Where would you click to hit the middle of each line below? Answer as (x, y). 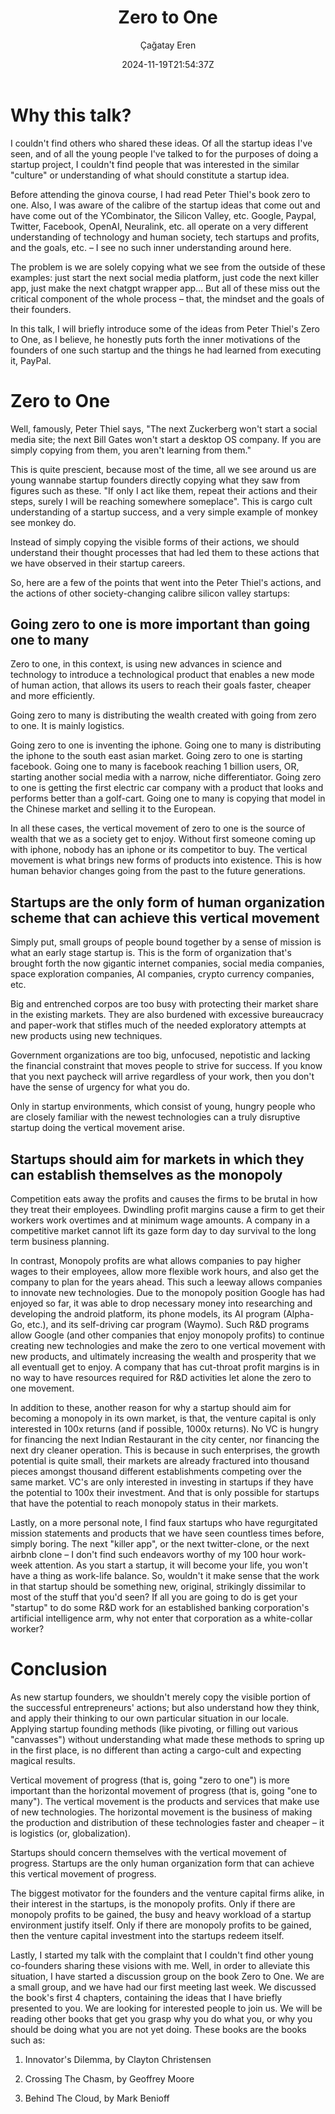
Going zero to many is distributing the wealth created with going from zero (163, 715)
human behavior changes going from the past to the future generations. (158, 871)
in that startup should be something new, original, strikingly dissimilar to (158, 1587)
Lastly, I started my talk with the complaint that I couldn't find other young (162, 1955)
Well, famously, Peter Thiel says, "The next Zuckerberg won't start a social (164, 428)
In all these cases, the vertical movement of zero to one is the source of (158, 828)
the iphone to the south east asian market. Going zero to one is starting (156, 756)
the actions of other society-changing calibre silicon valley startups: (150, 593)
